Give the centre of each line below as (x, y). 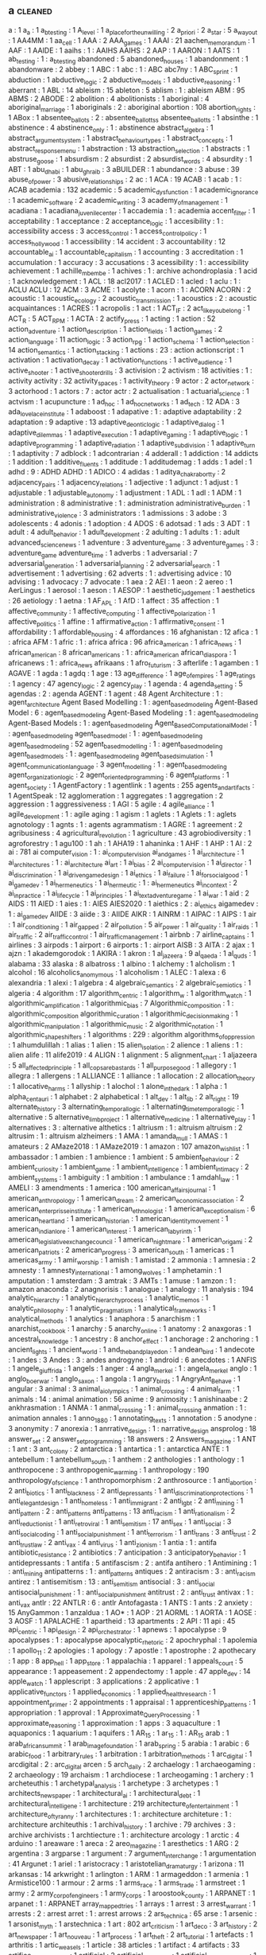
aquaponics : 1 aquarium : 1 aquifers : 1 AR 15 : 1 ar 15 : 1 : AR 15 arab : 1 (119, 1734)
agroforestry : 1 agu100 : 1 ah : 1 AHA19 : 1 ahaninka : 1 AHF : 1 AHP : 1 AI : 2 (130, 843)
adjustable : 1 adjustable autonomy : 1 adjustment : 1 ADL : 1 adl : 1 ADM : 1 (125, 493)
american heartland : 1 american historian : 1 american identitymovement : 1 (118, 1220)
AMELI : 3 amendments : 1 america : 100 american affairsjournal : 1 (112, 1188)
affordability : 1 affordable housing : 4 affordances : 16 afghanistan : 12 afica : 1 (133, 632)
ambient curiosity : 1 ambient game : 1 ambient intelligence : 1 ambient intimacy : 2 (129, 1168)
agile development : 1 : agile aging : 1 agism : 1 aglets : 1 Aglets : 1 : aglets (122, 815)
